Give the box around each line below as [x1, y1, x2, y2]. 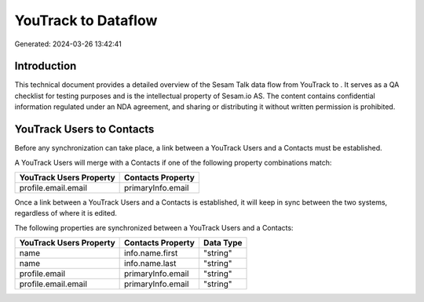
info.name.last [124, 258, 177, 269]
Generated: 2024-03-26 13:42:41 [14, 39, 122, 49]
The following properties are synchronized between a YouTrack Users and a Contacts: [14, 223, 294, 232]
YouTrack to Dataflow [14, 12, 158, 29]
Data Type [203, 238, 243, 249]
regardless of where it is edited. [14, 209, 118, 218]
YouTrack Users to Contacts [14, 122, 155, 136]
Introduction [14, 60, 77, 73]
